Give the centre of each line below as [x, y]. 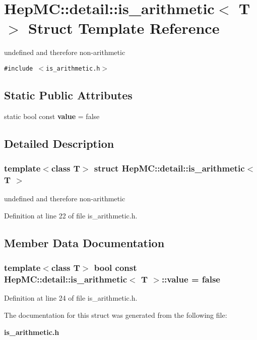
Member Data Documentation [84, 242]
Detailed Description [59, 143]
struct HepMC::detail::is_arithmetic [169, 168]
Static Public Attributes [68, 95]
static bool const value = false [52, 116]
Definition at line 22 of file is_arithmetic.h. [71, 215]
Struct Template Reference [124, 28]
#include [19, 68]
